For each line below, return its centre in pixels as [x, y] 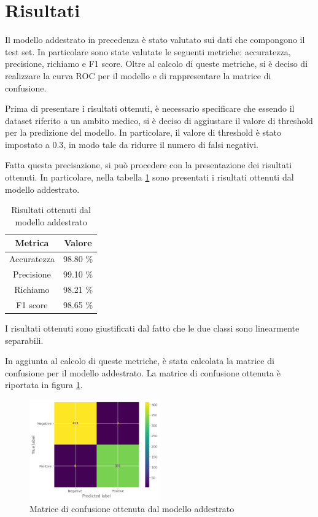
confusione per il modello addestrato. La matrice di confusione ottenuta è [143, 372]
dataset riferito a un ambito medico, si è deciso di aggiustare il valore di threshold [159, 120]
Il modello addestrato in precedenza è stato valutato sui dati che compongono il [155, 40]
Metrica [32, 243]
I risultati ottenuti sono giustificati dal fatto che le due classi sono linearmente [152, 328]
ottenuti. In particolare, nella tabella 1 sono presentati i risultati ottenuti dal [149, 177]
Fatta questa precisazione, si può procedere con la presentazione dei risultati [149, 165]
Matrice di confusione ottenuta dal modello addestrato [132, 509]
